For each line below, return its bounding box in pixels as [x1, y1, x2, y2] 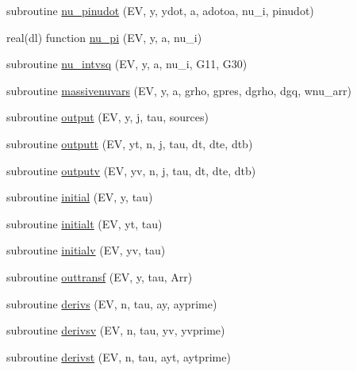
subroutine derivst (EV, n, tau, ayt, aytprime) [6, 348, 231, 365]
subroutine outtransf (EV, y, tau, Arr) [6, 268, 193, 285]
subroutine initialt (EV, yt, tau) [6, 215, 163, 231]
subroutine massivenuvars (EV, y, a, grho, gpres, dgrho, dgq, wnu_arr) [6, 82, 351, 98]
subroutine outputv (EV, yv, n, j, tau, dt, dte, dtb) [6, 162, 256, 178]
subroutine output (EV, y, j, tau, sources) [6, 109, 209, 125]
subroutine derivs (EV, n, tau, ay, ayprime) [6, 295, 217, 312]
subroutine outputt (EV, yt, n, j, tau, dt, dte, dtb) [6, 135, 253, 151]
